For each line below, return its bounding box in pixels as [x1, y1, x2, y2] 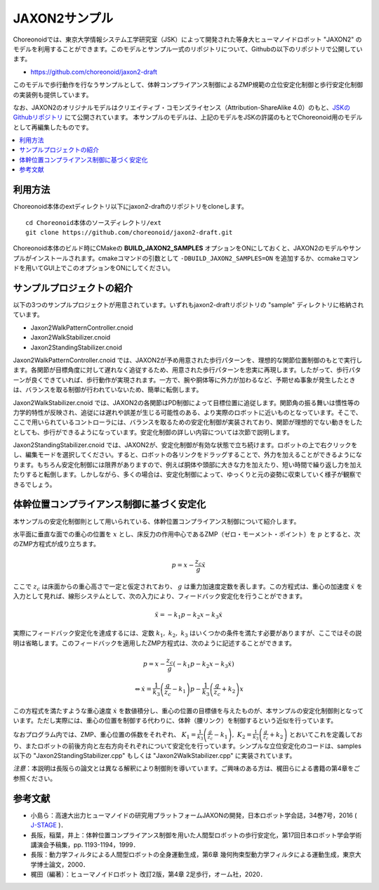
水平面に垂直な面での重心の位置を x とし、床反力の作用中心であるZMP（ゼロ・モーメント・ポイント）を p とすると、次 [13, 529, 361, 538]
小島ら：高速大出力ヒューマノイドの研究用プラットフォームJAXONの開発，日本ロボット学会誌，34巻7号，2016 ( [30, 811, 357, 819]
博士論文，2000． [36, 860, 90, 868]
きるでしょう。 [13, 480, 56, 489]
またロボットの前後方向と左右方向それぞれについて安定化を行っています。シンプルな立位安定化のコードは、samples [25, 742, 361, 750]
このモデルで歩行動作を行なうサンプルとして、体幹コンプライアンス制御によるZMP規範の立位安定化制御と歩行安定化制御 [13, 81, 364, 89]
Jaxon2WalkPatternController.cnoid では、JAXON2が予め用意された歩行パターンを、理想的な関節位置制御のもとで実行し [13, 356, 363, 364]
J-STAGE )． [30, 821, 67, 830]
